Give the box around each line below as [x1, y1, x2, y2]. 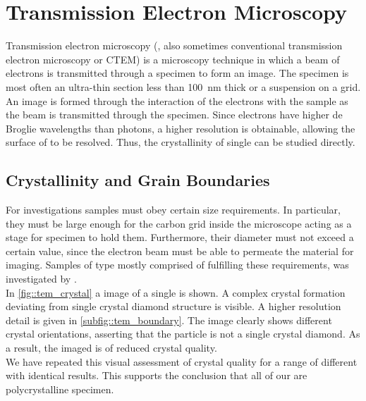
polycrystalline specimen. [6, 381, 114, 396]
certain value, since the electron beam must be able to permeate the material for [6, 243, 354, 258]
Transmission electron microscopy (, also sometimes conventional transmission [6, 38, 343, 53]
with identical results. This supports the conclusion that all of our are [6, 368, 307, 383]
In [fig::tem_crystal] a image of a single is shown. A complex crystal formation [6, 285, 346, 300]
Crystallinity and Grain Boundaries [6, 169, 270, 191]
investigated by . [6, 271, 77, 286]
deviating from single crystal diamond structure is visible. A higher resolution [6, 299, 341, 314]
